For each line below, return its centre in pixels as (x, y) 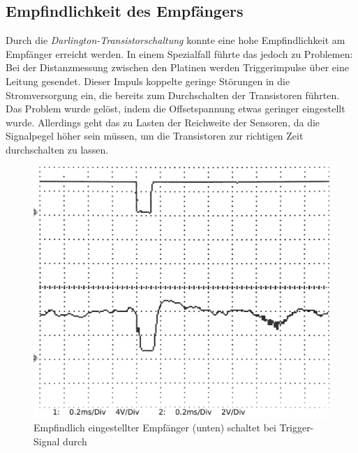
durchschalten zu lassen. (57, 149)
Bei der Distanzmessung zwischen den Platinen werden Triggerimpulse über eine (177, 67)
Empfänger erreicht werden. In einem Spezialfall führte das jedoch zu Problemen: (179, 53)
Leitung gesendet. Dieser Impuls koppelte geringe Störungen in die (148, 81)
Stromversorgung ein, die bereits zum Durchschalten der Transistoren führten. (173, 95)
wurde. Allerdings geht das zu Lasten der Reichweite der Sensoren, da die (163, 122)
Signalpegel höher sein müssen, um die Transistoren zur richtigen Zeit (155, 136)
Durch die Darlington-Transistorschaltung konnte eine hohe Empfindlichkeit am (176, 40)
